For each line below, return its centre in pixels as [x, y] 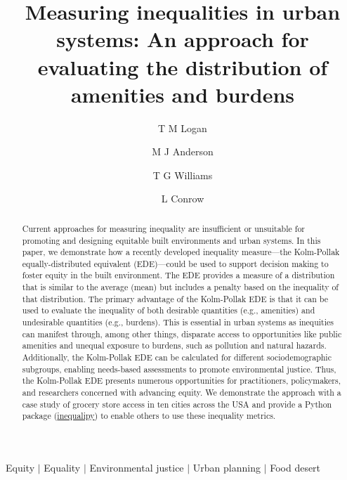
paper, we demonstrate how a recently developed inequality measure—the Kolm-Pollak [181, 252]
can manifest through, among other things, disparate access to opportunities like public [182, 333]
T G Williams [183, 175]
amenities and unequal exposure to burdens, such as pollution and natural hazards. [174, 345]
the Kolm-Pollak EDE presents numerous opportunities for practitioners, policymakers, [181, 381]
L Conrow [183, 199]
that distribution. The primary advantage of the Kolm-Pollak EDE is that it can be [175, 298]
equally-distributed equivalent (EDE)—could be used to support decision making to [175, 263]
